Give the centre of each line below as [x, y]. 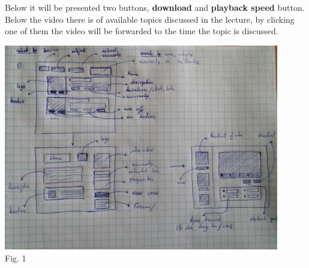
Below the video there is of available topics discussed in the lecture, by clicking [150, 19]
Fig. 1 [16, 258]
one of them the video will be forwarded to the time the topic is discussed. [142, 31]
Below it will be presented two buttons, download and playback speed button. [155, 7]
